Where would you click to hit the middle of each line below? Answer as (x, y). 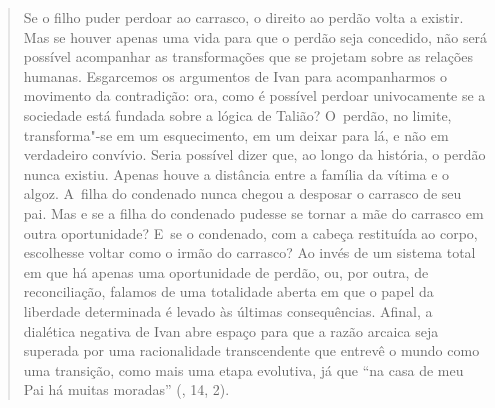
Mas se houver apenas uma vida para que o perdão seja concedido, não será (255, 36)
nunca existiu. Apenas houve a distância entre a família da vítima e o (236, 173)
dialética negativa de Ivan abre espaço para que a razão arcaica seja (231, 330)
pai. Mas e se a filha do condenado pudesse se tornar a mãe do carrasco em (253, 212)
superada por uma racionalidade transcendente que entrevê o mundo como (251, 350)
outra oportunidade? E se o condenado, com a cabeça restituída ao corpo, (250, 232)
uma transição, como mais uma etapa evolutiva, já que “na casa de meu (243, 369)
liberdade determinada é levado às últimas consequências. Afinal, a (228, 310)
